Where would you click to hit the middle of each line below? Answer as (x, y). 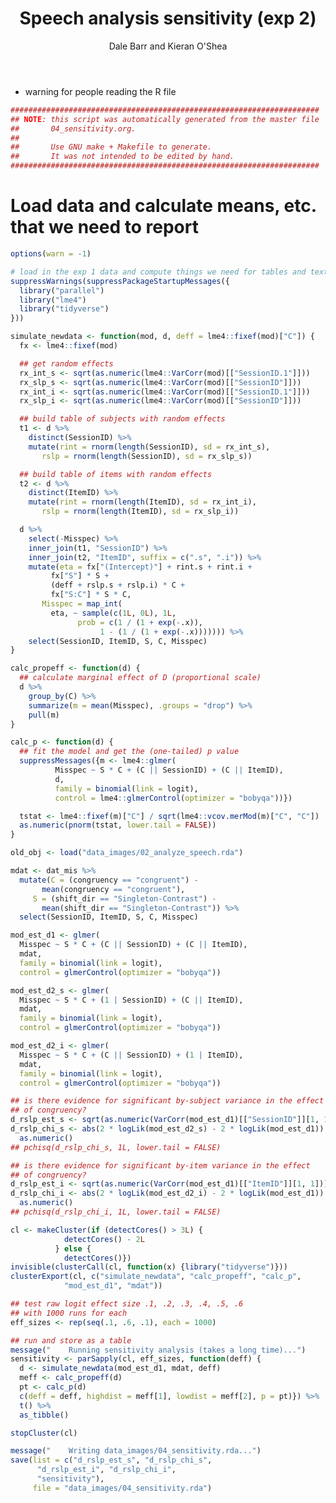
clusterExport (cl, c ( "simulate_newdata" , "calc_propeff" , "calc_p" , (156, 1277)
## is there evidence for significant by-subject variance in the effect (167, 1101)
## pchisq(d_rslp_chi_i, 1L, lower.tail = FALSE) (116, 1212)
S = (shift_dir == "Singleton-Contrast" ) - (124, 898)
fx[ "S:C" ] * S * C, (91, 595)
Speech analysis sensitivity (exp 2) (168, 18)
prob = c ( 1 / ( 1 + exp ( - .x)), (140, 622)
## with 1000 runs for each (69, 1313)
